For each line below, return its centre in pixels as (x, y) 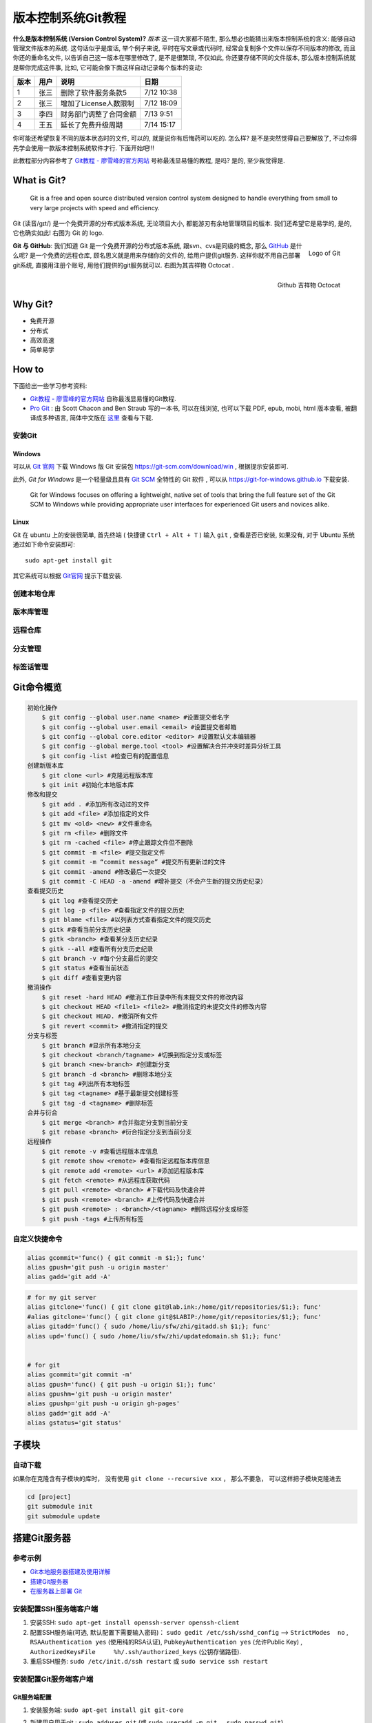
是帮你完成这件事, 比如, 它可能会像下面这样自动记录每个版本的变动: (107, 67)
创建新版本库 (45, 766)
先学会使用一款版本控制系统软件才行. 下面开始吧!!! (84, 147)
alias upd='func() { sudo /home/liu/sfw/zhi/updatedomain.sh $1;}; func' (154, 1336)
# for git (44, 1365)
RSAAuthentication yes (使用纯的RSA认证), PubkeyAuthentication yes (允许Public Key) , (166, 1642)
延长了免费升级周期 (92, 125)
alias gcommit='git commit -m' (80, 1375)
